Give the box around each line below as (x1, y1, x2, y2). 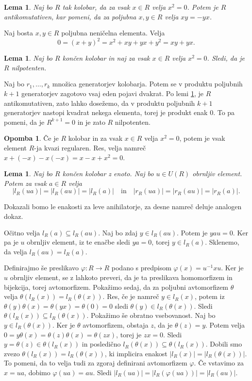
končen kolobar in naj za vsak (62, 53, 150, 63)
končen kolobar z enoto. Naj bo (62, 168, 154, 179)
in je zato (77, 116, 105, 127)
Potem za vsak (4, 178, 47, 188)
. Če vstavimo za (194, 358, 244, 368)
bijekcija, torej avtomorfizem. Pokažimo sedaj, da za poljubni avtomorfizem (4, 282, 229, 292)
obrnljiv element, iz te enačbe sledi (27, 237, 130, 247)
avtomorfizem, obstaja (83, 319, 149, 330)
